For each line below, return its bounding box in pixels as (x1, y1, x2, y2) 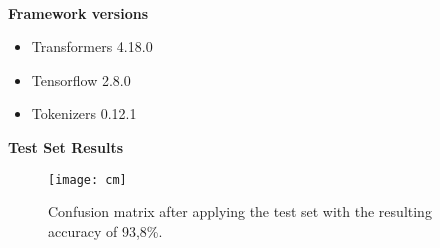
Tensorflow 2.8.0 (31, 69, 131, 90)
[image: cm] (48, 172, 127, 187)
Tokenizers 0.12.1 (31, 103, 137, 124)
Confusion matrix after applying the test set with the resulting (48, 201, 432, 222)
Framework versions (8, 2, 149, 23)
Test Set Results (8, 136, 123, 157)
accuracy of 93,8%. (48, 220, 163, 241)
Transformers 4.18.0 (31, 36, 153, 57)
